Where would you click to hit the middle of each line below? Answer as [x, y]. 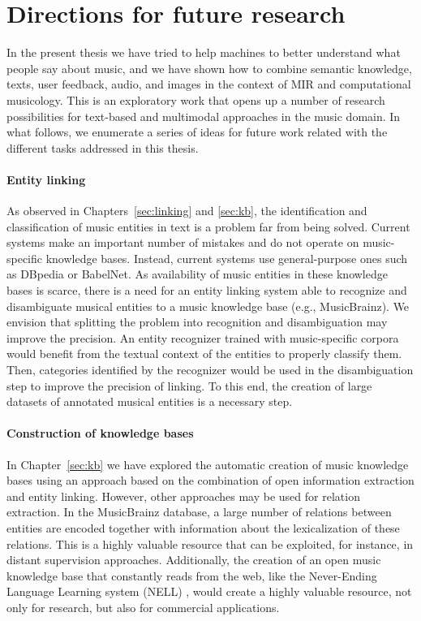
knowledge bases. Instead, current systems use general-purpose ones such [227, 258]
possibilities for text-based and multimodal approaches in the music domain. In [204, 116]
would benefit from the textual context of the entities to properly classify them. [204, 354]
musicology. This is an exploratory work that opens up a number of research [196, 99]
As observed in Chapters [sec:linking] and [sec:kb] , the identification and [187, 211]
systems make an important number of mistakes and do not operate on [183, 242]
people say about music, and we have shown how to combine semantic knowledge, [209, 68]
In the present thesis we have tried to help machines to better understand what [204, 52]
